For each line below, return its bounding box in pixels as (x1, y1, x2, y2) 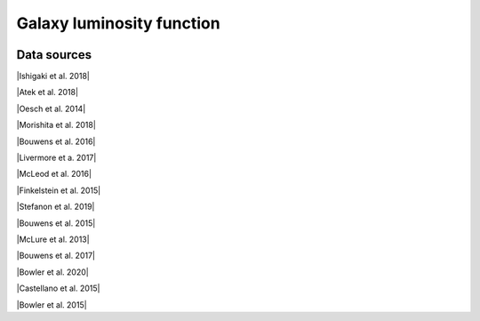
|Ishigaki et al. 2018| (16, 71, 91, 82)
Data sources (16, 47, 92, 62)
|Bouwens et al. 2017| (16, 250, 95, 261)
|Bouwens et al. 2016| (16, 136, 96, 147)
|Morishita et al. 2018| (16, 120, 97, 131)
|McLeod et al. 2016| (16, 169, 92, 180)
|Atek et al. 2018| (16, 87, 79, 98)
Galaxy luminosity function (16, 13, 221, 33)
